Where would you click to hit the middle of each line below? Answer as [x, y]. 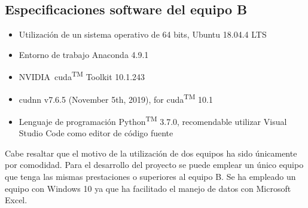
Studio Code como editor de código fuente [96, 133]
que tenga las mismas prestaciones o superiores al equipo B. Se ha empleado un [150, 176]
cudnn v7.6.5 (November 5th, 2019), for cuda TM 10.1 [116, 98]
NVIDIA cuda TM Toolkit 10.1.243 [82, 76]
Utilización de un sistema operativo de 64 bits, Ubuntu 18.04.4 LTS [143, 34]
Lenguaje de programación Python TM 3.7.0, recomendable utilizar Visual [153, 120]
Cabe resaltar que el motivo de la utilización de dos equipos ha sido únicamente [151, 153]
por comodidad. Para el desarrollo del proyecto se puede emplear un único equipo [154, 165]
